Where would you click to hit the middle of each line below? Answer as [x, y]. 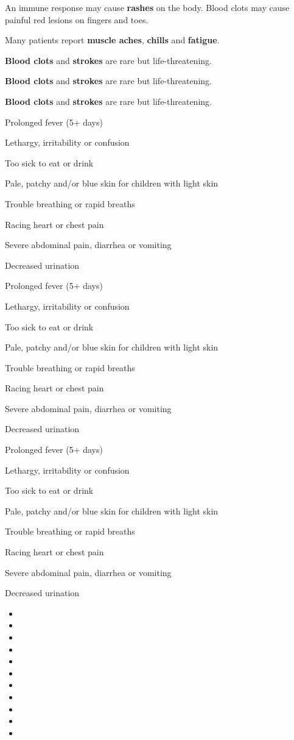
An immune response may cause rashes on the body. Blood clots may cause [147, 7]
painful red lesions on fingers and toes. [77, 19]
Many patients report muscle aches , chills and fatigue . [112, 40]
